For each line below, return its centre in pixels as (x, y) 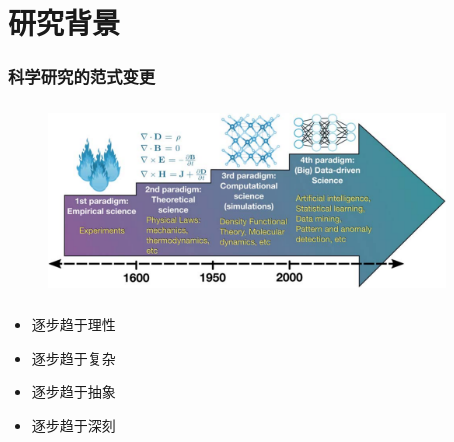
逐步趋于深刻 (73, 424)
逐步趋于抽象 (73, 391)
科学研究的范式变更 (82, 76)
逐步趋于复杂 (73, 357)
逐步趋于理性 (73, 324)
